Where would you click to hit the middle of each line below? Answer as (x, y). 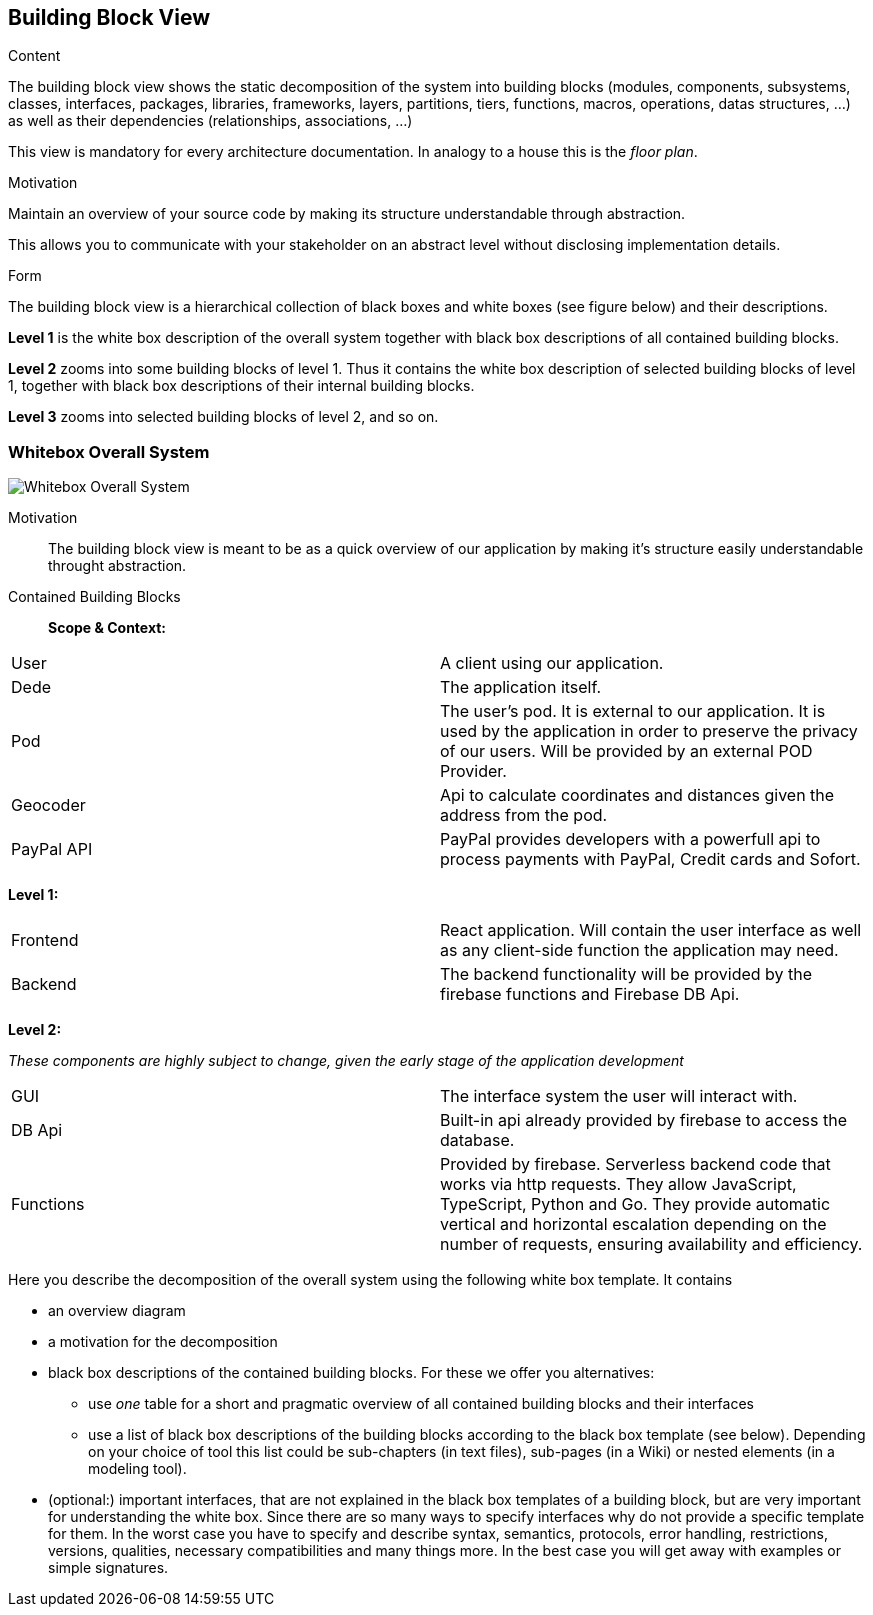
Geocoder (48, 805)
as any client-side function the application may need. (639, 950)
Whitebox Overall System (109, 451)
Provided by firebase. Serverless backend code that (635, 1164)
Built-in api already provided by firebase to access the (644, 1120)
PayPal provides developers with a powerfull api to (630, 839)
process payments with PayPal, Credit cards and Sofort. (650, 859)
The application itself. (521, 687)
